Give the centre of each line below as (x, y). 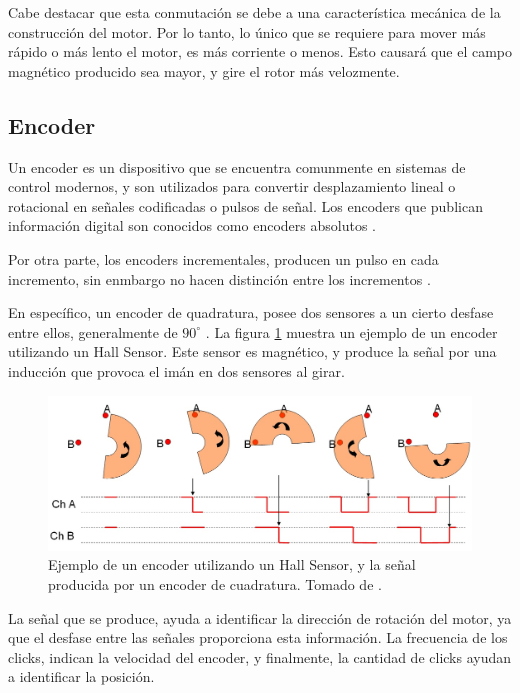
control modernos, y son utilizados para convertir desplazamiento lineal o (232, 186)
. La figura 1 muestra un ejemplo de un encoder (351, 331)
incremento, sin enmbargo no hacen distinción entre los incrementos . (219, 278)
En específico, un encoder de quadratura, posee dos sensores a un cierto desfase (251, 312)
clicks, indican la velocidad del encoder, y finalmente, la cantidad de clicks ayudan (260, 656)
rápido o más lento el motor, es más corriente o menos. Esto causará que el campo (260, 51)
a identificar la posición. (81, 676)
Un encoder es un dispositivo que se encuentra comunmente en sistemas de (237, 166)
